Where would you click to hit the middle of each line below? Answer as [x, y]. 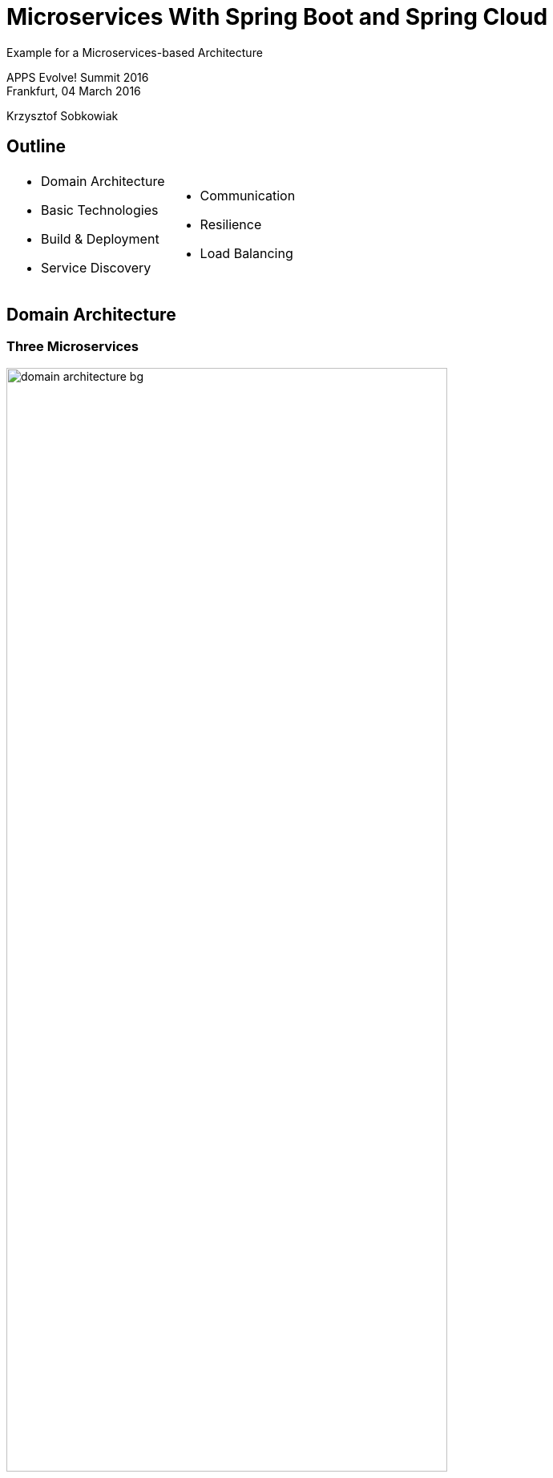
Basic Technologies [100, 210]
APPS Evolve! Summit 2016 [78, 77]
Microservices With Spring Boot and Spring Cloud [277, 17]
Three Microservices [73, 347]
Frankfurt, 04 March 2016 [74, 91]
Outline [36, 147]
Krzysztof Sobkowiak [63, 115]
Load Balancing [246, 253]
